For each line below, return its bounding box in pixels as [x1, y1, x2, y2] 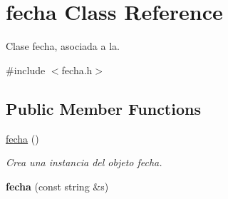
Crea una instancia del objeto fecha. [6, 155, 162, 170]
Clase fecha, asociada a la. [6, 39, 120, 53]
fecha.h [61, 62, 93, 77]
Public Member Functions [6, 97, 201, 119]
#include [6, 62, 46, 77]
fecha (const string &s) [6, 178, 109, 193]
